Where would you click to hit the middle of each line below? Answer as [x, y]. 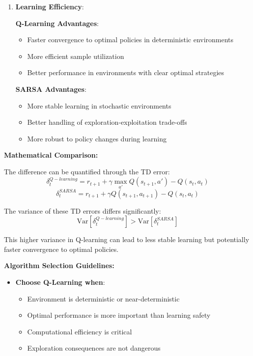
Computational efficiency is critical [80, 331]
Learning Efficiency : [50, 6]
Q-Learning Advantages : [57, 23]
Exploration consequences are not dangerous [94, 348]
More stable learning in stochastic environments [99, 105]
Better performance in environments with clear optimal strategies [126, 72]
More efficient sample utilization [76, 56]
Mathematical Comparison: [51, 155]
